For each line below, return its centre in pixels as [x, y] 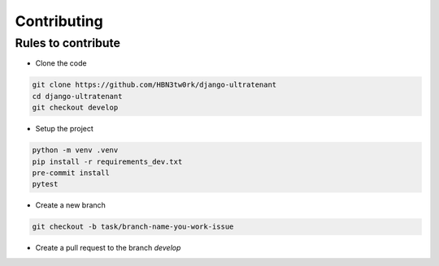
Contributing [59, 21]
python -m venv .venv [75, 150]
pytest [45, 184]
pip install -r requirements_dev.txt [107, 161]
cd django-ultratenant [77, 96]
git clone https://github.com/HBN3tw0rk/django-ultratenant [154, 85]
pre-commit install [71, 173]
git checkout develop [75, 108]
